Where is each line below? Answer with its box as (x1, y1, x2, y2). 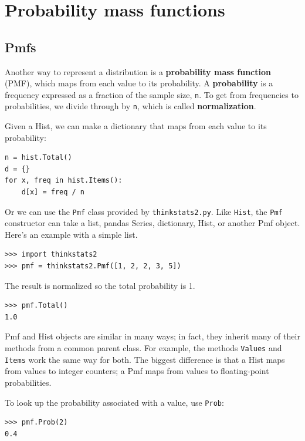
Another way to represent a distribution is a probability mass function (5, 65, 271, 78)
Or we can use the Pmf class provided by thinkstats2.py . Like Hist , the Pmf (5, 205, 283, 217)
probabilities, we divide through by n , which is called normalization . (5, 100, 256, 112)
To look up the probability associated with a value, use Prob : (5, 396, 224, 408)
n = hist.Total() (5, 153, 72, 162)
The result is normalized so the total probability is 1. (5, 279, 195, 291)
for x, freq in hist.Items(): (5, 176, 123, 185)
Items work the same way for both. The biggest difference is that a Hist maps (5, 353, 285, 365)
